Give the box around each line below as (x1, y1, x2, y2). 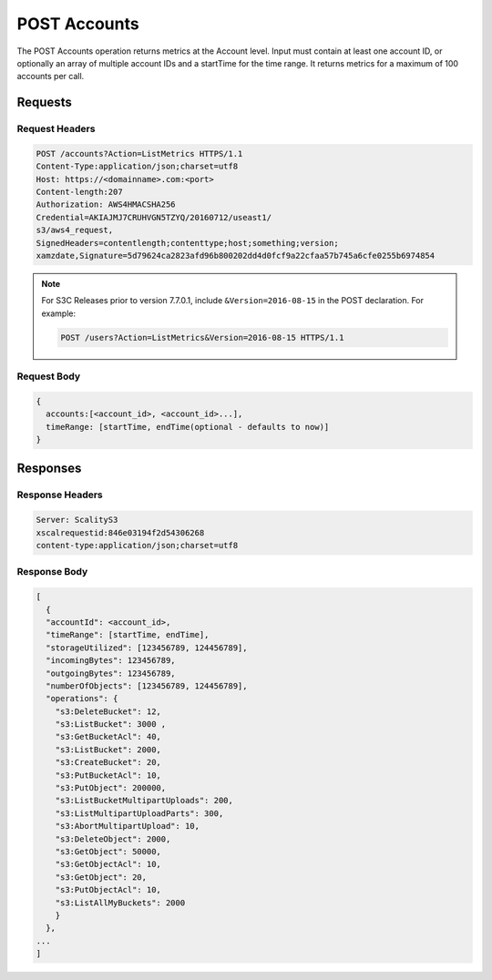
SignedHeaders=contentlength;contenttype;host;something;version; (36, 238, 339, 248)
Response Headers (16, 488, 104, 501)
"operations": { (46, 693, 118, 704)
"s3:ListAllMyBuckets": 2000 (55, 897, 186, 908)
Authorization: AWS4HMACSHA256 (36, 199, 177, 209)
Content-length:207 (36, 187, 123, 198)
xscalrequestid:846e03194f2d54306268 (36, 527, 205, 537)
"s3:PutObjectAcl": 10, (55, 884, 161, 895)
